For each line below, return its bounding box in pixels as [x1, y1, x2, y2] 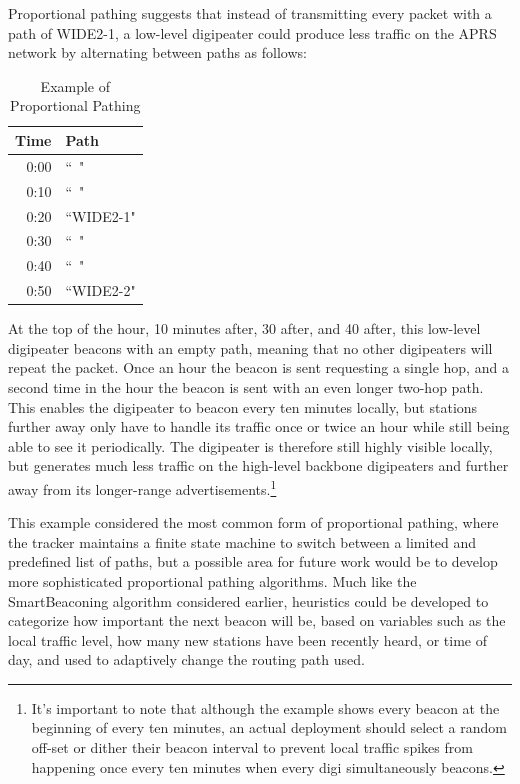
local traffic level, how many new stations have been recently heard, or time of [8, 629, 487, 650]
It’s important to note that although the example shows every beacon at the [31, 697, 500, 718]
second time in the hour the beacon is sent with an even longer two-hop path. [8, 376, 484, 397]
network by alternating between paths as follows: [8, 42, 307, 63]
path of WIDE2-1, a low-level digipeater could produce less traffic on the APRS [8, 22, 497, 43]
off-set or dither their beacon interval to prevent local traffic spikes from [31, 737, 473, 758]
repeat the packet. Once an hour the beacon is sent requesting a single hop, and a [8, 357, 509, 378]
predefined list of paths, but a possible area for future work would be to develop [8, 551, 498, 572]
